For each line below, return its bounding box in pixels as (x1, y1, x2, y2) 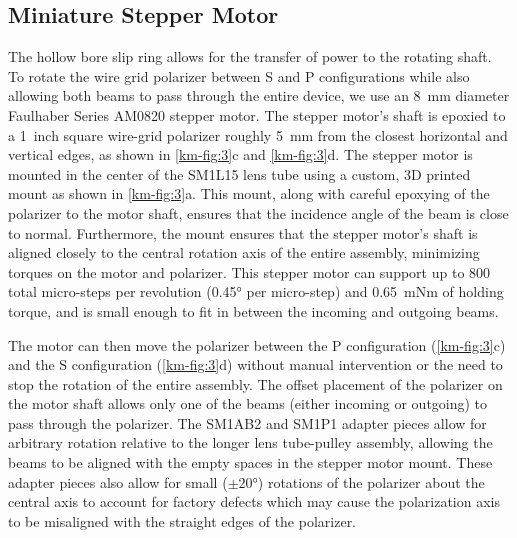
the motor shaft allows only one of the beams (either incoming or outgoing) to (8, 393, 488, 414)
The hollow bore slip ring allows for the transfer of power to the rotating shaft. (8, 46, 492, 67)
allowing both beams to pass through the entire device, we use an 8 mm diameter (8, 85, 510, 106)
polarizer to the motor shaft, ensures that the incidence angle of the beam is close (8, 202, 509, 223)
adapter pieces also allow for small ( (8, 471, 228, 492)
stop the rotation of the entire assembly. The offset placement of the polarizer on (8, 373, 503, 394)
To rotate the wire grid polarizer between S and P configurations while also (8, 65, 470, 86)
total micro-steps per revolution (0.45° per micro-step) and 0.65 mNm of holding (8, 281, 504, 302)
